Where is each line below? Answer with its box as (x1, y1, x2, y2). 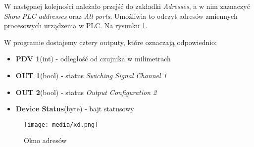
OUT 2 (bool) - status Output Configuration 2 (15, 87, 157, 97)
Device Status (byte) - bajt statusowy (15, 103, 134, 114)
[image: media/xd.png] (24, 121, 99, 128)
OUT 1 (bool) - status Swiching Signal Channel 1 (15, 70, 167, 80)
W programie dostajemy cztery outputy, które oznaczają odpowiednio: (4, 37, 217, 47)
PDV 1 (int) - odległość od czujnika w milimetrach (15, 53, 171, 64)
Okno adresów (24, 135, 67, 146)
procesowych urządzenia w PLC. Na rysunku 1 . (4, 20, 148, 31)
